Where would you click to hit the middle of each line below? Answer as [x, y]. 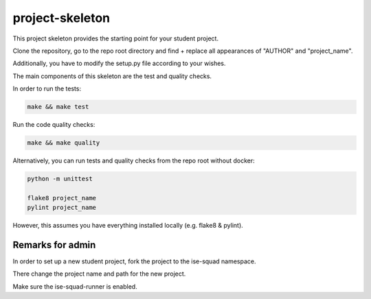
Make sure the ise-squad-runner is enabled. [75, 286]
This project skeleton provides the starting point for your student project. [116, 38]
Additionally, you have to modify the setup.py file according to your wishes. [119, 63]
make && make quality [64, 143]
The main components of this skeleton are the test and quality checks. [112, 76]
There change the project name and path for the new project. [99, 274]
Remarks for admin [54, 245]
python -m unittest [60, 179]
